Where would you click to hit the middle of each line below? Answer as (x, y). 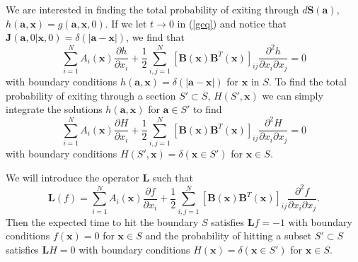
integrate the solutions (54, 109)
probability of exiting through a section (91, 95)
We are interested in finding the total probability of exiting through (152, 9)
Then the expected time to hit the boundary (102, 221)
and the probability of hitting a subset (229, 236)
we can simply (293, 95)
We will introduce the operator (73, 177)
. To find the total (307, 82)
